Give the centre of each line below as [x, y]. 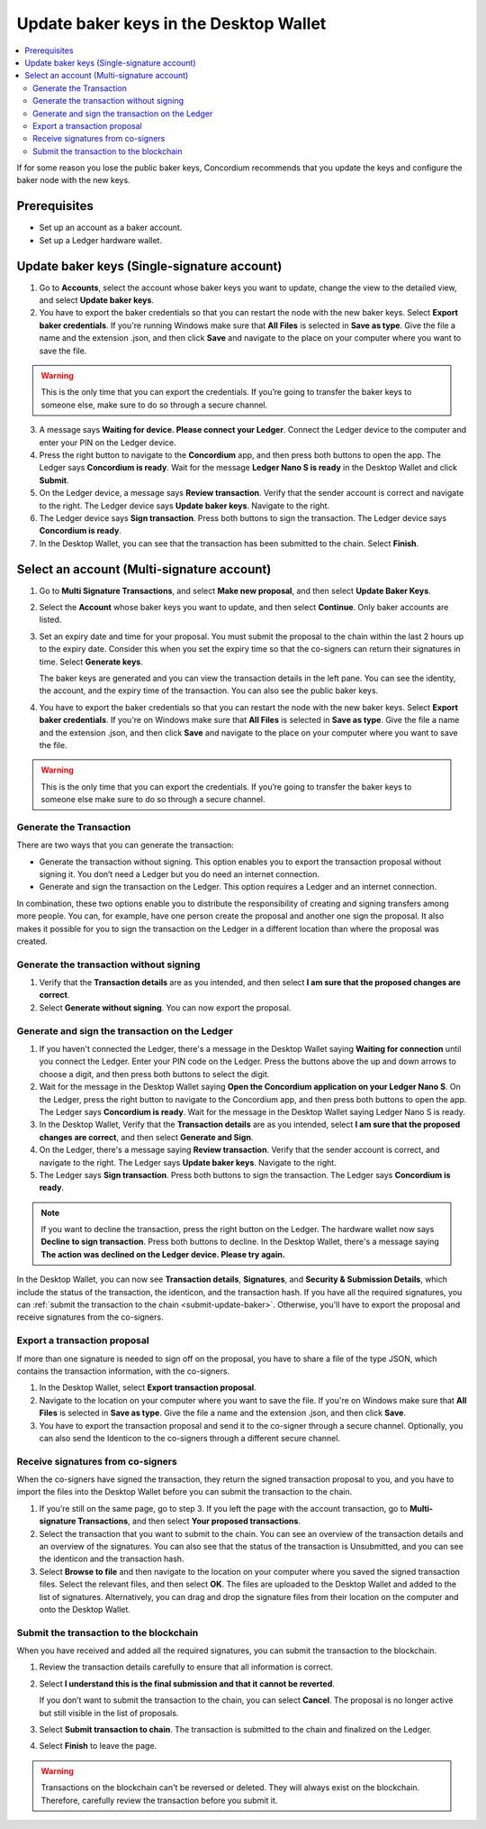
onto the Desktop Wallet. [85, 1609]
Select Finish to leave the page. [98, 1746]
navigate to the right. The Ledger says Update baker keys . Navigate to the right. [188, 1162]
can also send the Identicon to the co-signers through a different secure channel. [190, 1438]
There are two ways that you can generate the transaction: [125, 845]
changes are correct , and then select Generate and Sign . [146, 1137]
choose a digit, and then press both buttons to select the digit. [154, 1074]
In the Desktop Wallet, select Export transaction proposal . [148, 1387]
